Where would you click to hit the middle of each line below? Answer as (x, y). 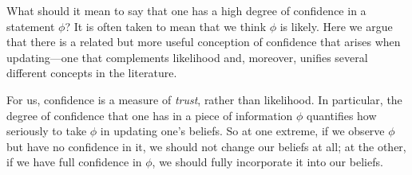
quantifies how (342, 115)
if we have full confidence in (74, 162)
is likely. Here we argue (336, 26)
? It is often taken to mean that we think (166, 26)
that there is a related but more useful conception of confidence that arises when (204, 42)
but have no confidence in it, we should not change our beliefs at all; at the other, (206, 146)
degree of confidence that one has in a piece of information (150, 115)
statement (31, 26)
